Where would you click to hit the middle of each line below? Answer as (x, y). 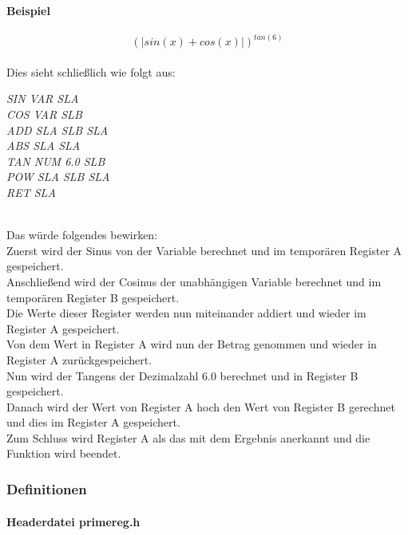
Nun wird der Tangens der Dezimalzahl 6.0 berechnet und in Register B (182, 375)
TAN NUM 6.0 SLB (56, 161)
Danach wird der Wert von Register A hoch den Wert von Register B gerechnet (201, 406)
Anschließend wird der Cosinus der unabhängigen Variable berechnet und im (194, 281)
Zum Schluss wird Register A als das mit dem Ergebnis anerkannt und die (188, 437)
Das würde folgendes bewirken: (82, 235)
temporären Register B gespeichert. (93, 297)
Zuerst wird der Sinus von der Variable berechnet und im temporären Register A (204, 250)
